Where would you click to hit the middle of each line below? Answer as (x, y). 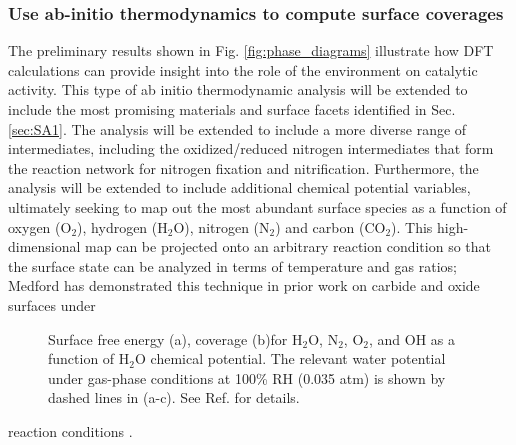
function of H (89, 358)
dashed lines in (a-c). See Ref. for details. (174, 397)
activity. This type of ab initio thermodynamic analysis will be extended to (238, 89)
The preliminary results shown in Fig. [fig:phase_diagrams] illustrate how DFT (251, 50)
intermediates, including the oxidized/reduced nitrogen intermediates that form (251, 148)
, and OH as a (412, 338)
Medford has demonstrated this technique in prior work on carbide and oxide (244, 285)
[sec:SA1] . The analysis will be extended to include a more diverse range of (237, 128)
